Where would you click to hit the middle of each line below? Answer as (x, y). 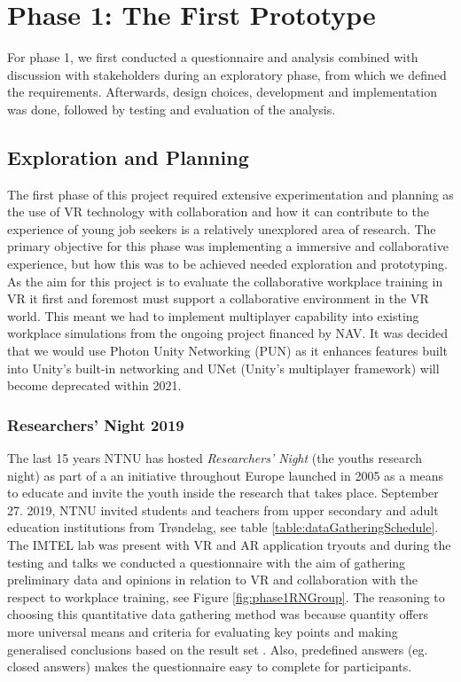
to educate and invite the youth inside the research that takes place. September (223, 493)
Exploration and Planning (128, 157)
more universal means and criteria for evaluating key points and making (203, 631)
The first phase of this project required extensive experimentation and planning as (230, 194)
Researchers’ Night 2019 (96, 424)
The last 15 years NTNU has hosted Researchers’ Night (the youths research (215, 458)
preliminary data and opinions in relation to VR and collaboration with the (212, 580)
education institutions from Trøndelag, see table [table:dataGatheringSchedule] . (223, 527)
